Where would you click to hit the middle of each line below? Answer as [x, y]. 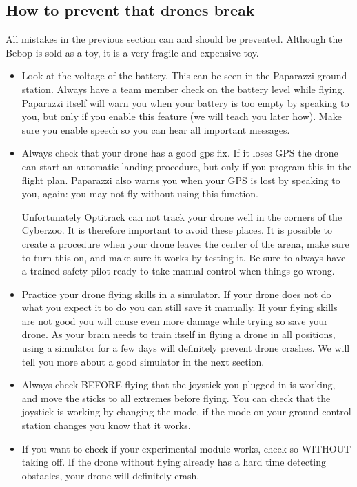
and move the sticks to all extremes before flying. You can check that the [176, 398]
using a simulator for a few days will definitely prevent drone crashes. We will [186, 348]
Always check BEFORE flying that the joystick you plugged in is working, [178, 385]
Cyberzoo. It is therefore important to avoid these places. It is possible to [177, 230]
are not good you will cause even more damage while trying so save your [175, 320]
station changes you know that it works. [106, 425]
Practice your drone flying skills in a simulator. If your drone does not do [176, 294]
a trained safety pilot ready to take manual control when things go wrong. [178, 271]
